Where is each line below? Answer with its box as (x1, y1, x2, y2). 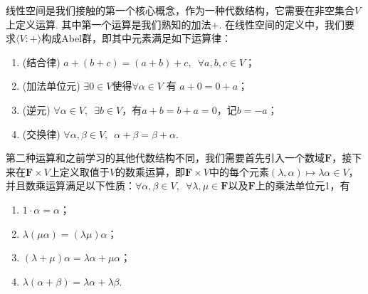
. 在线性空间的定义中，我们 (219, 16, 345, 31)
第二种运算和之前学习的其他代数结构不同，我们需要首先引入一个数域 (6, 150, 325, 165)
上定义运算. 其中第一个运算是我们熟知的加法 (6, 16, 211, 31)
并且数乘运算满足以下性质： (6, 178, 135, 193)
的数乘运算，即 (115, 164, 186, 179)
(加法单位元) (22, 78, 80, 93)
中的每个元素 (209, 164, 269, 179)
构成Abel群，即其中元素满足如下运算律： (41, 31, 232, 46)
